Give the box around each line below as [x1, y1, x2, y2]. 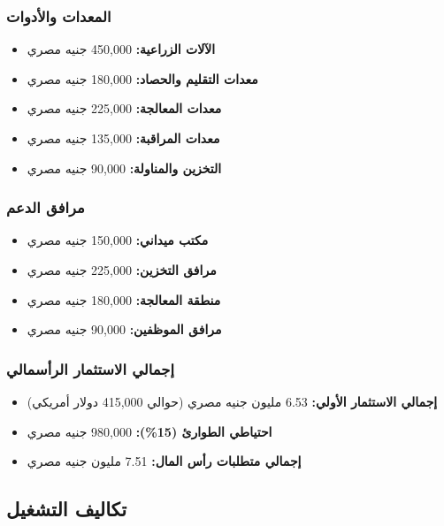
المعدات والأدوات [6, 4, 111, 27]
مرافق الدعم [6, 196, 85, 218]
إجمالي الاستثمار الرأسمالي [6, 357, 174, 379]
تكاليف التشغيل [6, 495, 127, 522]
